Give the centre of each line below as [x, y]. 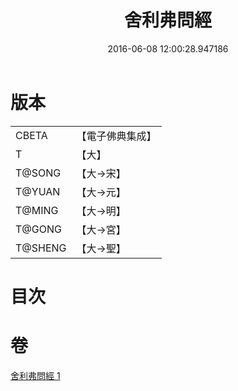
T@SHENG [41, 248]
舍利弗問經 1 [35, 375]
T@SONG [38, 173]
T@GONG [38, 229]
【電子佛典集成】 [116, 136]
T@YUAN [38, 191]
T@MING [37, 210]
